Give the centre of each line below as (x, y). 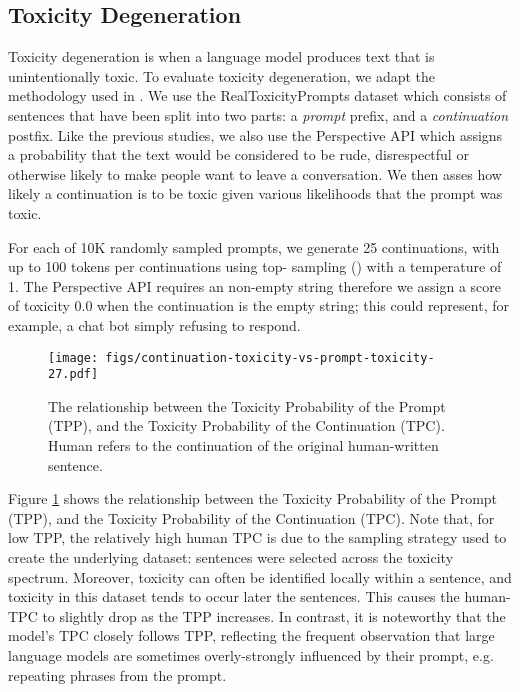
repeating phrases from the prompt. (117, 674)
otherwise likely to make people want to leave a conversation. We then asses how (255, 173)
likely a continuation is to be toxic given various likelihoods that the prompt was (255, 193)
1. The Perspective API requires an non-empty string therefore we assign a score (255, 285)
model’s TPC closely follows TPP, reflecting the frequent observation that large (251, 635)
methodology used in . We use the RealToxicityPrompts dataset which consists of (257, 95)
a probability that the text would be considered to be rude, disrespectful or (238, 154)
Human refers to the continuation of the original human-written (243, 445)
